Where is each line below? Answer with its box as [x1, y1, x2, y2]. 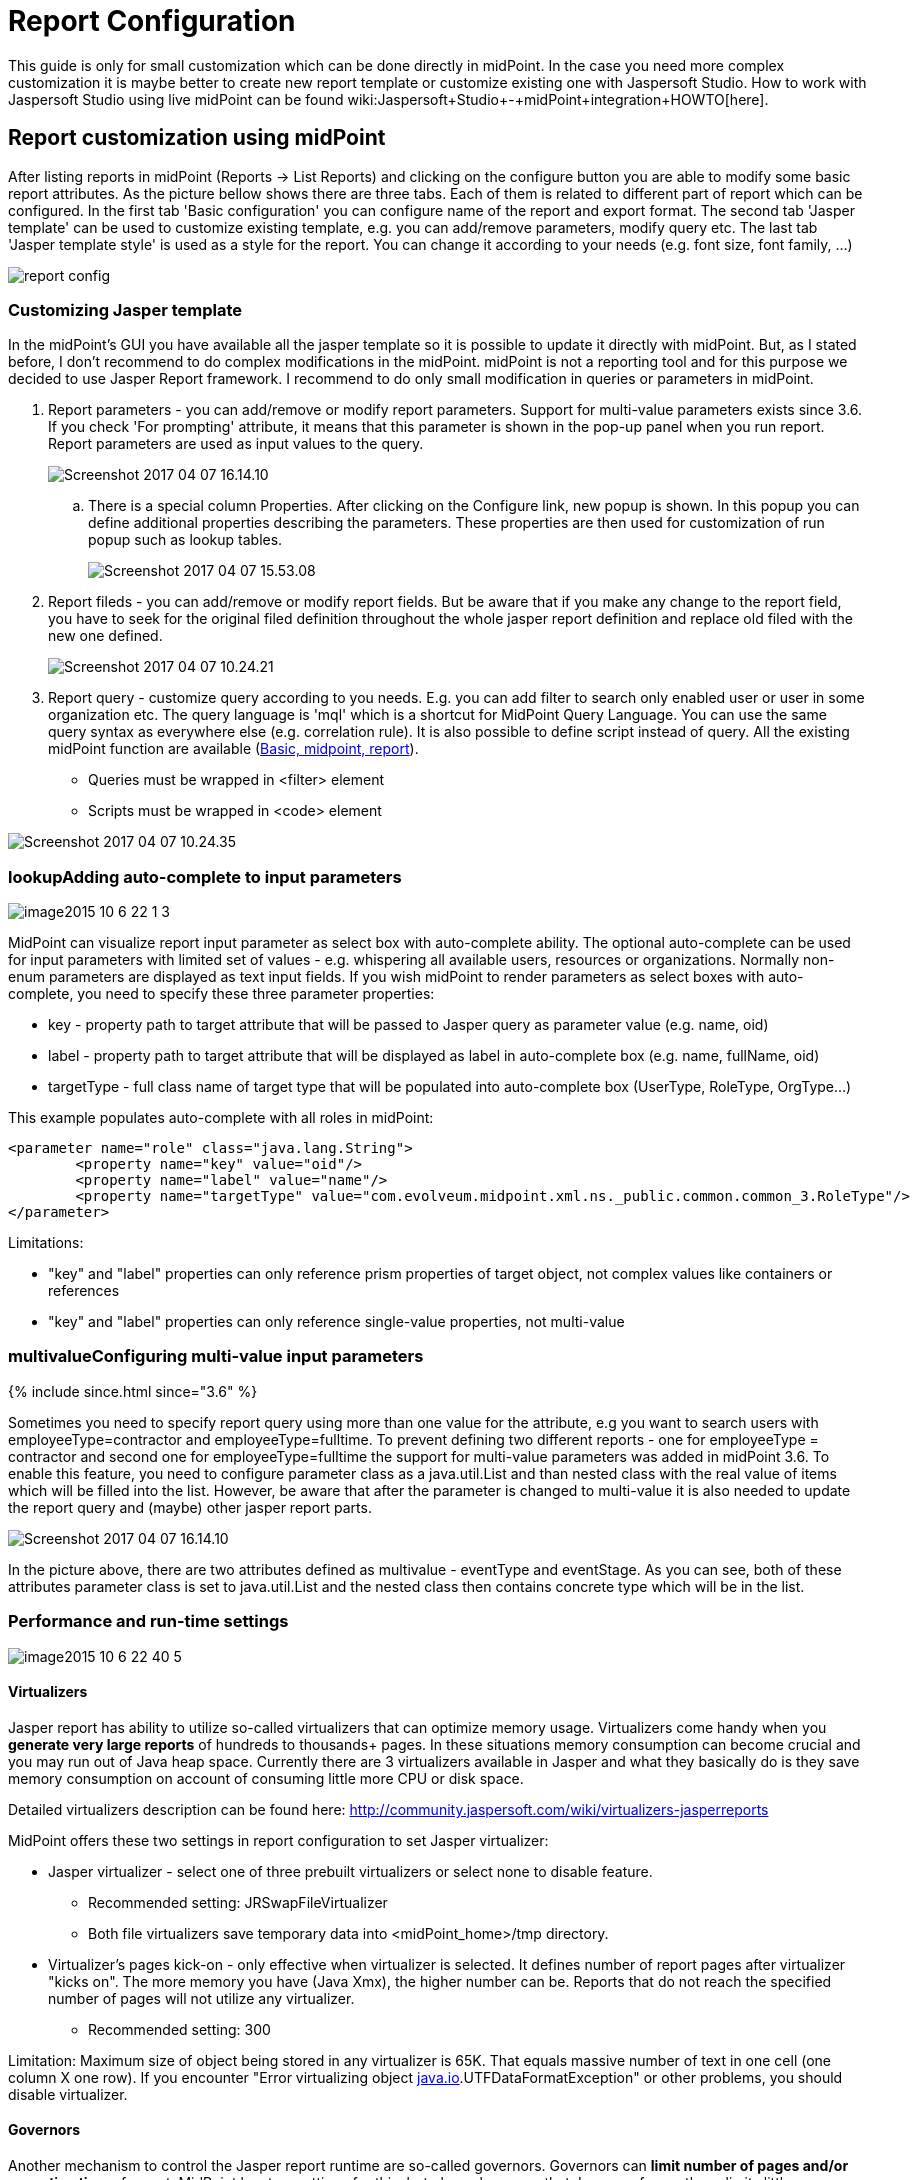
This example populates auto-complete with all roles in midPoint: [8, 1109, 434, 1127]
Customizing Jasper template [8, 299, 243, 320]
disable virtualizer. [8, 2085, 128, 2103]
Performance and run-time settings [8, 1611, 289, 1632]
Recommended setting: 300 [88, 2020, 271, 2038]
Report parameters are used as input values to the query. [48, 435, 424, 453]
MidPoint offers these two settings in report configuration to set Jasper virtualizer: [8, 1831, 549, 1849]
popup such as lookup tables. [88, 531, 283, 549]
